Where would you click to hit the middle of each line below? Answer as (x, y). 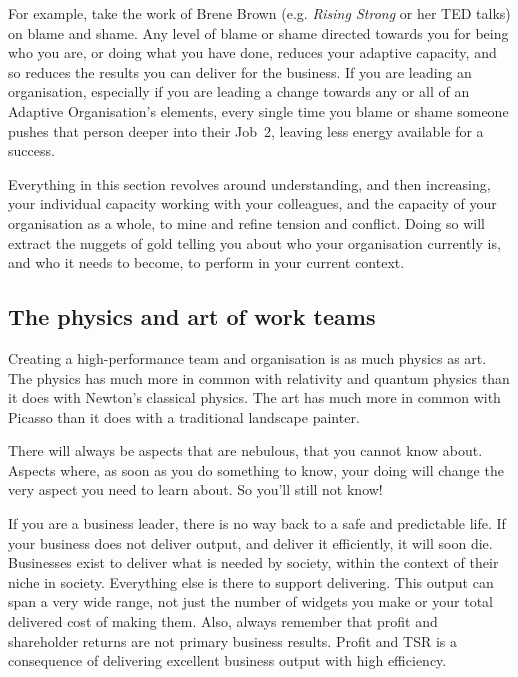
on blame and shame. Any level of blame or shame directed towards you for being (258, 32)
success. (31, 150)
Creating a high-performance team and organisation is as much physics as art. (247, 357)
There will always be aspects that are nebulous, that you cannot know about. (245, 450)
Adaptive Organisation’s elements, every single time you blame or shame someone (258, 110)
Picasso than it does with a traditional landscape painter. (184, 416)
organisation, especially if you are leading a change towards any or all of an (239, 91)
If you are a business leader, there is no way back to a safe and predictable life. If (257, 523)
